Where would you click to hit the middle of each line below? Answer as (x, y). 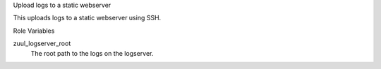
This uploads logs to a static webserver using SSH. (87, 18)
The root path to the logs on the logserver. (92, 53)
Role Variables (34, 31)
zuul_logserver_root (42, 44)
